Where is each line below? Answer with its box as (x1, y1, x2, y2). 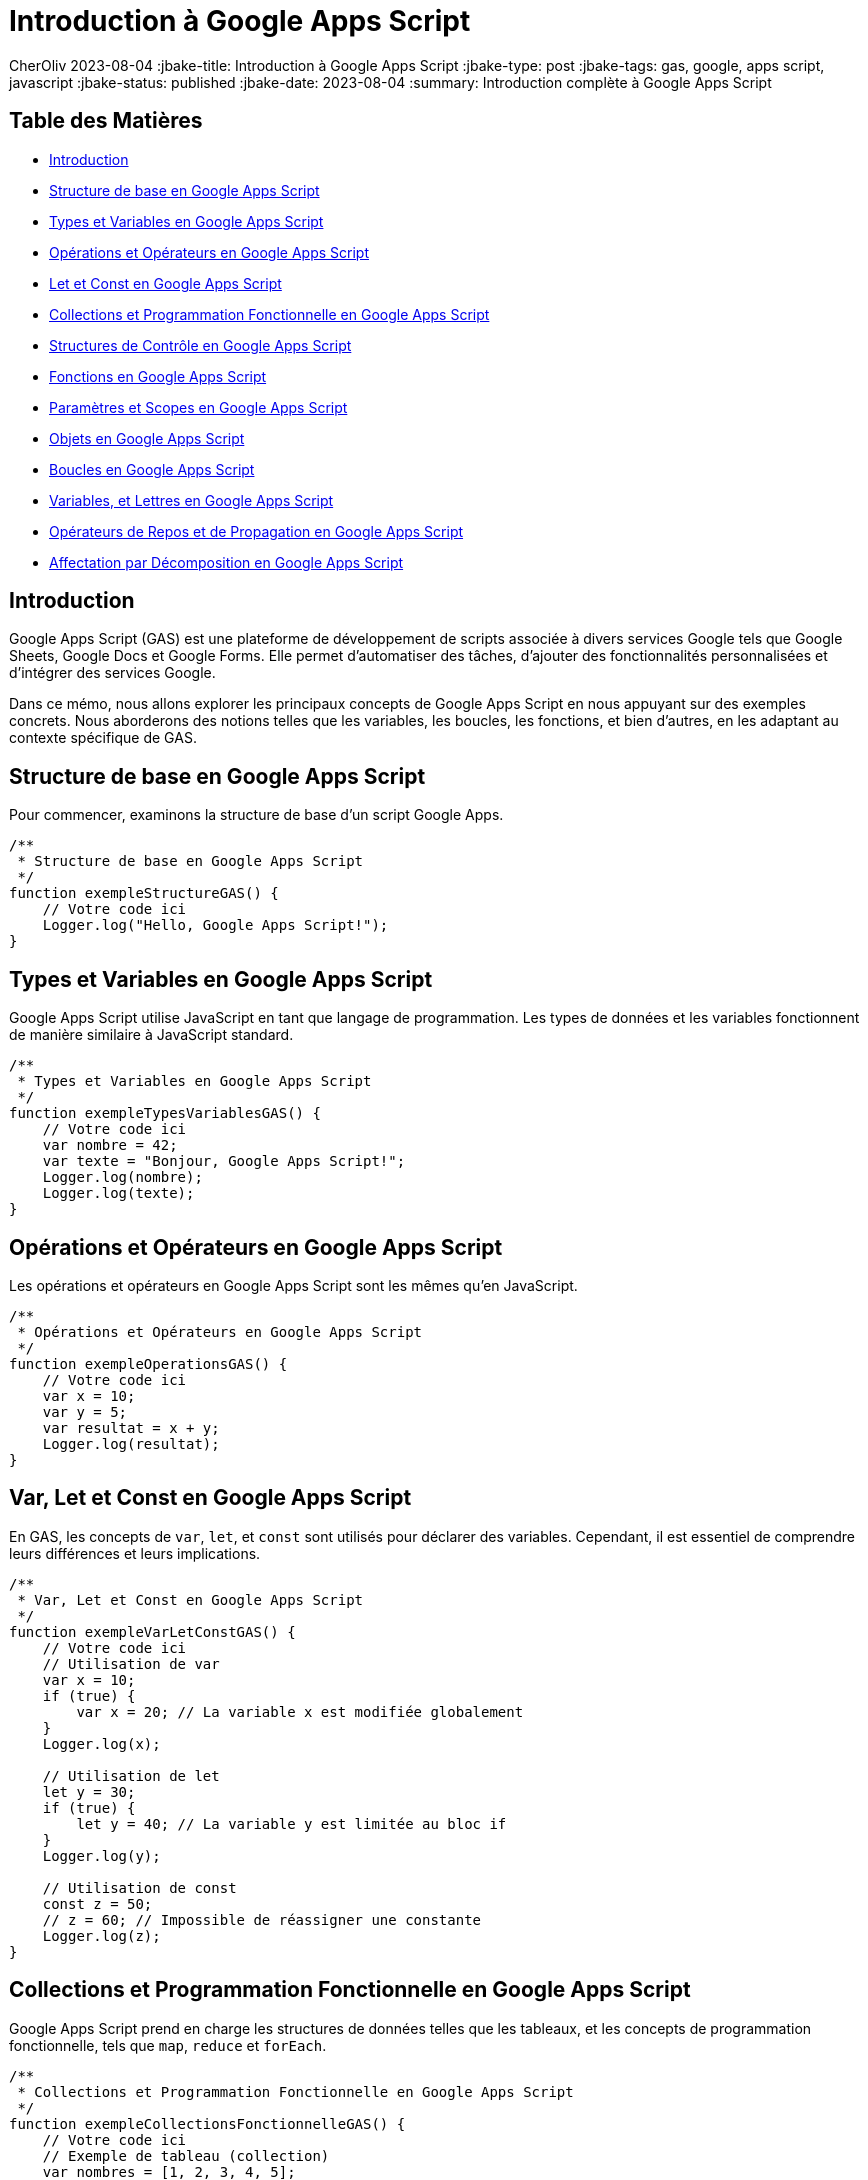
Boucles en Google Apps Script (49, 460, 255, 478)
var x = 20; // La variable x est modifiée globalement (76, 1703, 524, 1720)
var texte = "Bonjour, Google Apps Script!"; (42, 1153, 406, 1170)
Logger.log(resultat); (42, 1435, 220, 1452)
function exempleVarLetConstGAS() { (9, 1623, 296, 1640)
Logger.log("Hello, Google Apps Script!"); (42, 917, 389, 934)
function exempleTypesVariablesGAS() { (9, 1105, 321, 1122)
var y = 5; (42, 1403, 128, 1420)
